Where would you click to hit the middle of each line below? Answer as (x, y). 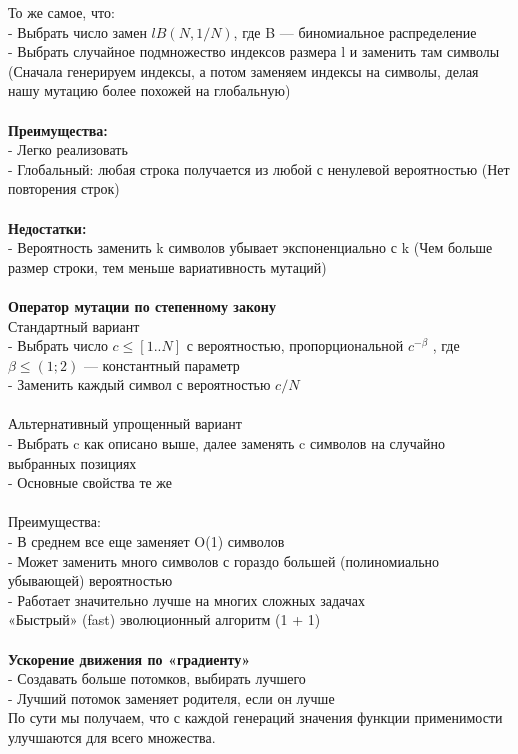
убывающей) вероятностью (90, 580)
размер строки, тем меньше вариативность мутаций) (167, 266)
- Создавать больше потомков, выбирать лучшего (157, 678)
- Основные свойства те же (90, 482)
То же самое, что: (61, 12)
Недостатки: (47, 227)
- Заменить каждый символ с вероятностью (139, 384)
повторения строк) (64, 188)
